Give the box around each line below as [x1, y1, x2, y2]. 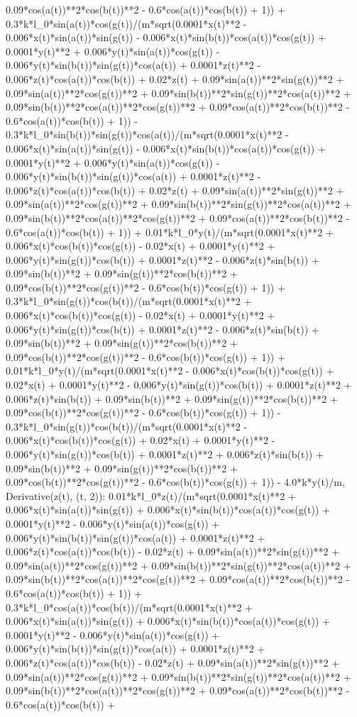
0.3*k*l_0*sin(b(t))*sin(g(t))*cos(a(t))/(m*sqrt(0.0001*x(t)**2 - [6, 127, 289, 142]
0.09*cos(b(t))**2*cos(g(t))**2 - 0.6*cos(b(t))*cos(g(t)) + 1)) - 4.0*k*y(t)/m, [6, 474, 345, 489]
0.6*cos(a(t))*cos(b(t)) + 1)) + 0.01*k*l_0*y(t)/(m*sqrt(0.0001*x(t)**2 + [6, 224, 334, 239]
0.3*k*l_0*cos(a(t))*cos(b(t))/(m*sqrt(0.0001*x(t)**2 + [6, 599, 253, 614]
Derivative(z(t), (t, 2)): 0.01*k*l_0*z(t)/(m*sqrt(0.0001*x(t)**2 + [6, 488, 296, 503]
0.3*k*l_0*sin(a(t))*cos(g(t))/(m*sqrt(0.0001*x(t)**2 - [6, 16, 247, 30]
